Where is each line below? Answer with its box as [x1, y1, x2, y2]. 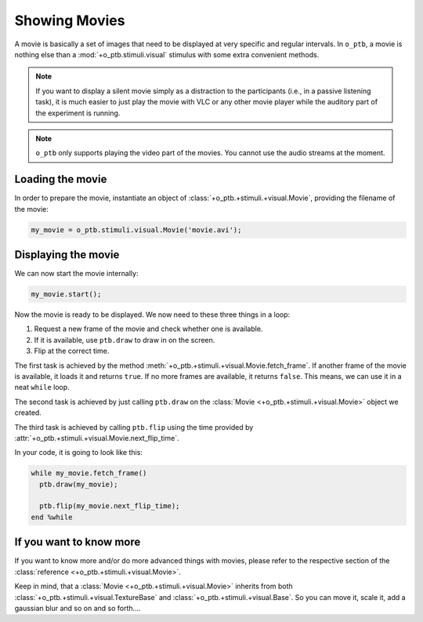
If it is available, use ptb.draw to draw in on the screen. [34, 335, 215, 344]
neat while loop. [14, 383, 70, 392]
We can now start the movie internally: [14, 269, 139, 278]
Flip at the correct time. [34, 346, 110, 356]
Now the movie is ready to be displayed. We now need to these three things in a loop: [14, 310, 291, 319]
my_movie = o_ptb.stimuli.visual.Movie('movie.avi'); [31, 225, 242, 235]
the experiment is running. [35, 108, 121, 118]
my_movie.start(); [31, 290, 102, 299]
